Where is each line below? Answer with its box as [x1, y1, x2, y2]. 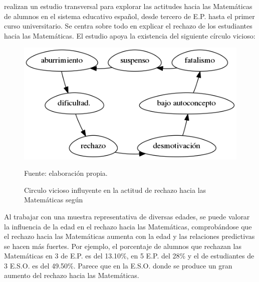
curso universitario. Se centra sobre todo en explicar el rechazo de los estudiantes [4, 21, 252, 31]
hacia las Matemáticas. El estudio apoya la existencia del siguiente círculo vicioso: [4, 30, 255, 41]
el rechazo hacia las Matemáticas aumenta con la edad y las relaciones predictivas [4, 231, 255, 241]
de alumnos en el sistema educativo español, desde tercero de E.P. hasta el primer [4, 11, 255, 21]
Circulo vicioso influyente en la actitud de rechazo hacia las [24, 184, 206, 195]
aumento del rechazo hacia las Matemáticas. [4, 270, 139, 280]
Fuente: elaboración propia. [24, 168, 108, 178]
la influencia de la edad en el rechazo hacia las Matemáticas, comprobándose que [4, 221, 252, 231]
